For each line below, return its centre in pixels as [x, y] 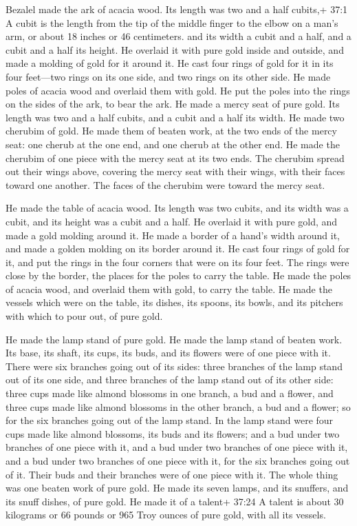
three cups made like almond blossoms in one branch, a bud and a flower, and [170, 393]
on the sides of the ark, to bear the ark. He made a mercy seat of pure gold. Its [173, 104]
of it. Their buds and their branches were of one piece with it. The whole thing [172, 474]
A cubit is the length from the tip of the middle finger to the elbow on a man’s [172, 22]
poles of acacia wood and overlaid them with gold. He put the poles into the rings [178, 90]
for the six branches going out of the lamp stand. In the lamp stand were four [170, 420]
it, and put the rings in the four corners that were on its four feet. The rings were [177, 262]
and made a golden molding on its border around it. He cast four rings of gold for [178, 249]
